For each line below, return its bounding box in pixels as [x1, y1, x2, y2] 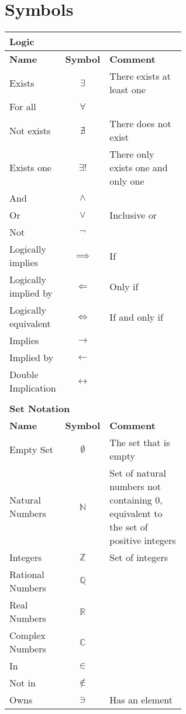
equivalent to [109, 506, 163, 521]
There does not [109, 117, 171, 131]
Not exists [9, 123, 51, 137]
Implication [9, 381, 56, 395]
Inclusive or [109, 208, 157, 222]
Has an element [109, 693, 173, 707]
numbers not [109, 480, 161, 494]
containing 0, [109, 493, 163, 507]
